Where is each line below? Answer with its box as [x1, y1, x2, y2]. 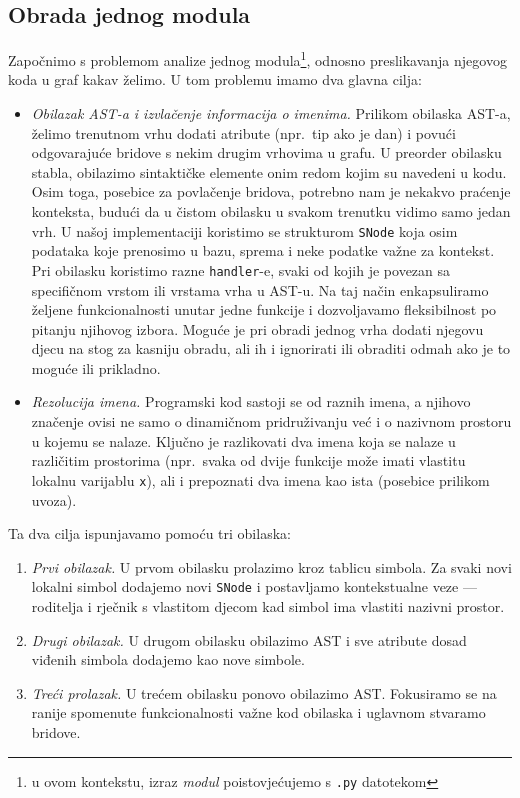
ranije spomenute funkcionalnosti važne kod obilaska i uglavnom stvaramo [31, 702, 486, 723]
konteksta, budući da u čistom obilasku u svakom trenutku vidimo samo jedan [31, 201, 511, 222]
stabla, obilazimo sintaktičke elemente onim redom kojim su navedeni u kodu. [31, 161, 507, 182]
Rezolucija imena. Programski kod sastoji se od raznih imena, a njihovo [31, 391, 471, 412]
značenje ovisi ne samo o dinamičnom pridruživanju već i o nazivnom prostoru [31, 411, 512, 432]
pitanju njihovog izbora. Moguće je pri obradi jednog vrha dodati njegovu [31, 318, 484, 339]
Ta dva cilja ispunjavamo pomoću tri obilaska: [8, 523, 291, 544]
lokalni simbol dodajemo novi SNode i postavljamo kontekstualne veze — [31, 576, 477, 597]
